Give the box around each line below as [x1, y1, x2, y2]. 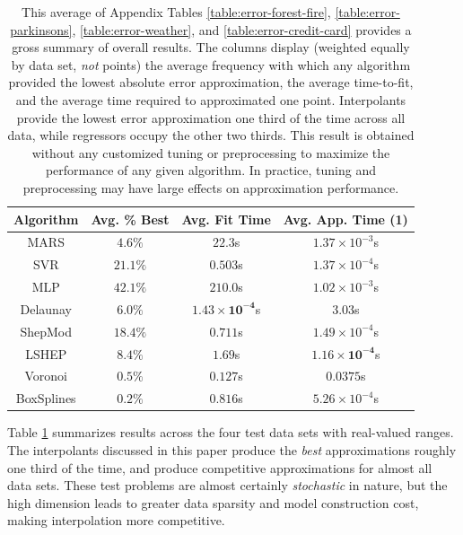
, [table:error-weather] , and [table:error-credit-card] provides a [72, 20, 412, 39]
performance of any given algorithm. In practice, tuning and [45, 161, 376, 180]
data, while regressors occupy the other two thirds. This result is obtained [7, 126, 415, 145]
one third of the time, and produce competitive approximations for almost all [7, 458, 432, 477]
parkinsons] [10, 20, 73, 39]
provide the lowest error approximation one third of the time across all [16, 108, 406, 127]
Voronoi [24, 366, 67, 385]
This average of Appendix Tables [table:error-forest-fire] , [22, 3, 331, 21]
